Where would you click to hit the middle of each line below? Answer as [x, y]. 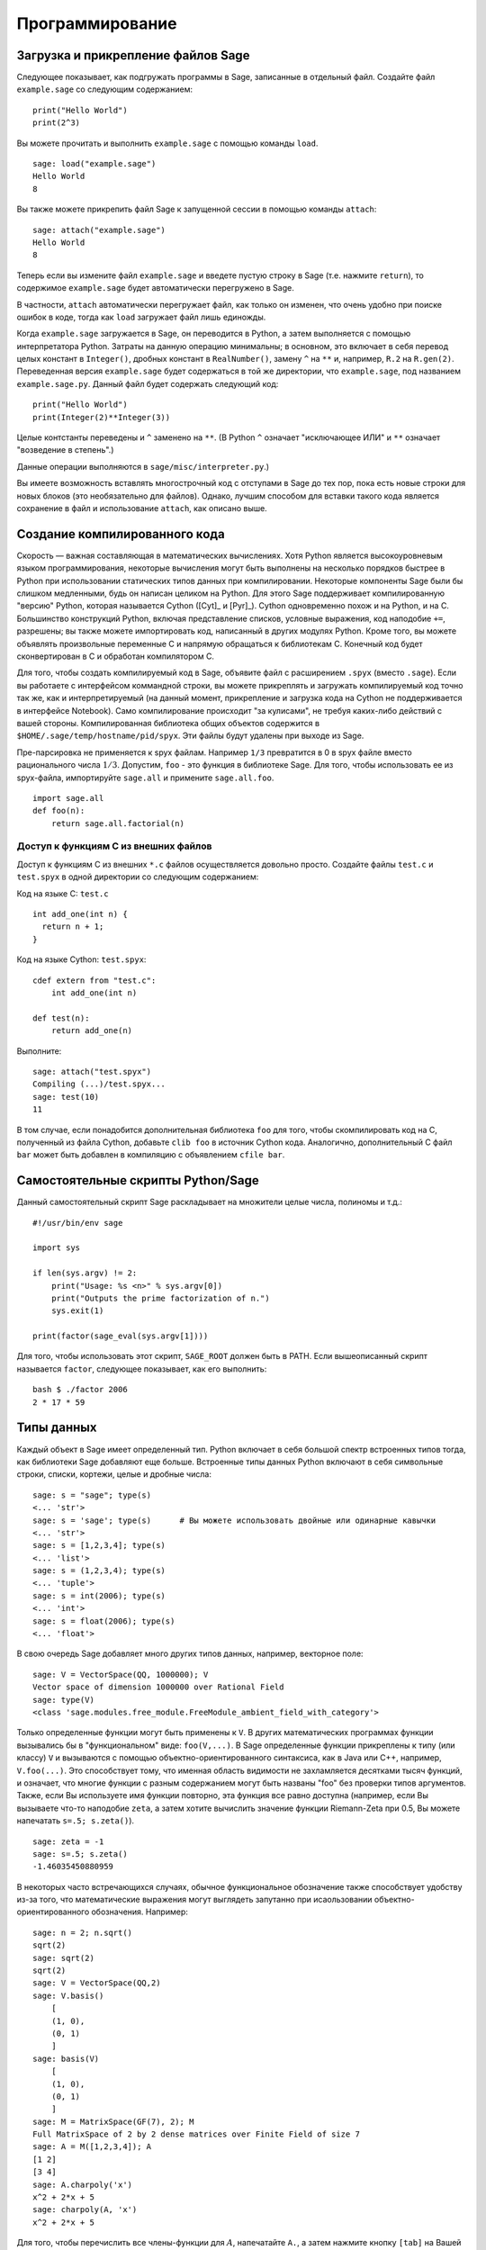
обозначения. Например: [139, 1912]
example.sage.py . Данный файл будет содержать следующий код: [148, 383]
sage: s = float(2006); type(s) [104, 1621]
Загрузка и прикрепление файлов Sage [133, 55]
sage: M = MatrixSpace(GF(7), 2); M [113, 2121]
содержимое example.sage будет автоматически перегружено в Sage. [155, 288]
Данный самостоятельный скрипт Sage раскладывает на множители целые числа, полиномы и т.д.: [209, 1202]
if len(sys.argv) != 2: [85, 1273]
